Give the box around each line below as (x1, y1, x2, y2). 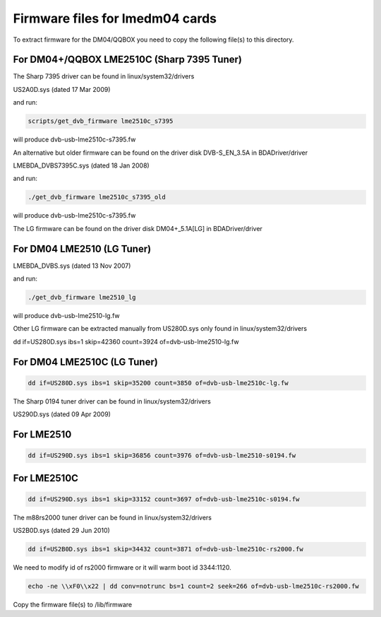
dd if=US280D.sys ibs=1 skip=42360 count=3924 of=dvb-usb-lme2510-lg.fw (13, 337, 239, 346)
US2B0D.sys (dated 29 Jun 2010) (13, 527, 111, 535)
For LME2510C (13, 472, 79, 484)
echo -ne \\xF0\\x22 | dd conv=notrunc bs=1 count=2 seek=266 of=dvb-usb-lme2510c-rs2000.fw (28, 582, 359, 590)
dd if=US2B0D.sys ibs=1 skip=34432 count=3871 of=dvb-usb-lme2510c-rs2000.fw (28, 545, 303, 553)
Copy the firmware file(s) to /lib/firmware (13, 601, 133, 609)
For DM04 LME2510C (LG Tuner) (13, 355, 158, 368)
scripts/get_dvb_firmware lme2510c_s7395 (28, 117, 174, 125)
